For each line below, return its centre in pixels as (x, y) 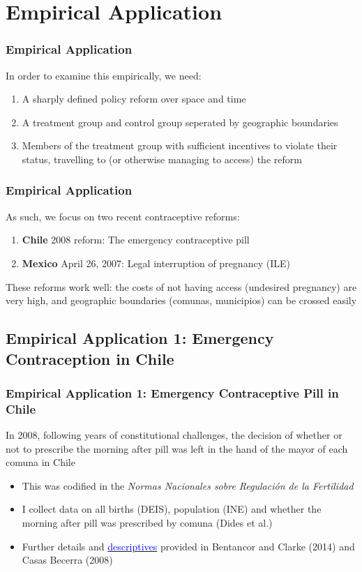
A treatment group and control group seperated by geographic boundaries (180, 122)
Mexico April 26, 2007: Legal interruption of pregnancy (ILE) (156, 263)
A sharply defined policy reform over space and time (134, 99)
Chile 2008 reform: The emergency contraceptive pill (136, 240)
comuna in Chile (40, 462)
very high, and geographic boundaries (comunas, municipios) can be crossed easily (181, 300)
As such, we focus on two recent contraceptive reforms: (123, 216)
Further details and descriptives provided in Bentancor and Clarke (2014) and (188, 546)
